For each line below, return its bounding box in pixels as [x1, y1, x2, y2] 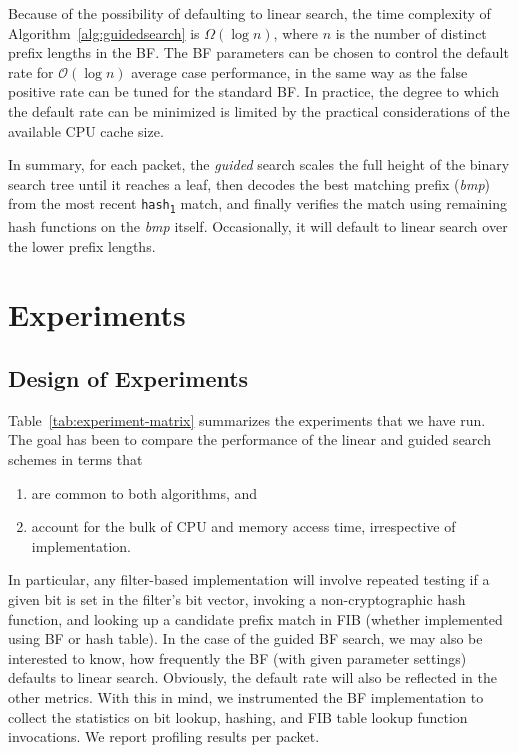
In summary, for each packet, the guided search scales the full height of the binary [8, 154, 510, 175]
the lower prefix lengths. [8, 235, 156, 256]
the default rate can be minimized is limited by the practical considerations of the [8, 100, 510, 121]
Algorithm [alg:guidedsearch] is [8, 22, 200, 43]
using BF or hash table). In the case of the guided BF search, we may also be [8, 628, 483, 649]
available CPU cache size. [8, 120, 164, 141]
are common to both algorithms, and [31, 482, 258, 503]
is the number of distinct [335, 22, 487, 43]
